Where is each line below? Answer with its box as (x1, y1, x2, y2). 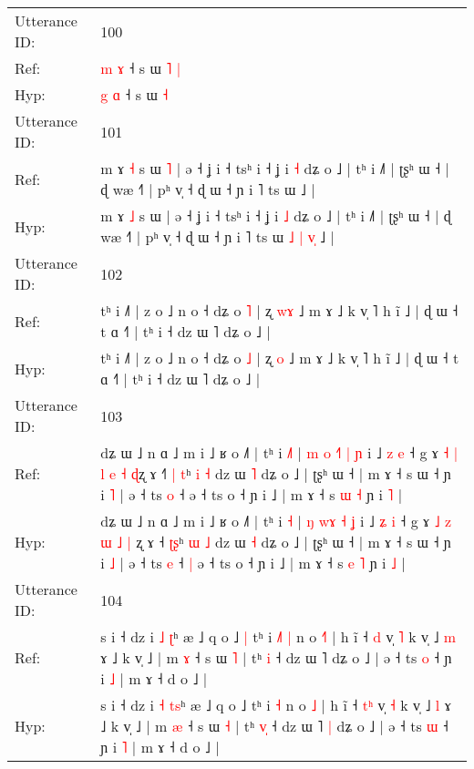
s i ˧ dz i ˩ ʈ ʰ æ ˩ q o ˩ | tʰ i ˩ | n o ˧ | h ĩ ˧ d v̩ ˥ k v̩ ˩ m (100, 626, 457, 647)
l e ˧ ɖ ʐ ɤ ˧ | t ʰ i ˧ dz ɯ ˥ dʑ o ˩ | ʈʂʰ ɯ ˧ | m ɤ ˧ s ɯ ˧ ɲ (100, 463, 451, 484)
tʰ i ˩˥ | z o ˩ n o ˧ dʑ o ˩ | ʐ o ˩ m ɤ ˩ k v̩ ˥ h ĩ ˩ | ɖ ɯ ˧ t (100, 347, 459, 368)
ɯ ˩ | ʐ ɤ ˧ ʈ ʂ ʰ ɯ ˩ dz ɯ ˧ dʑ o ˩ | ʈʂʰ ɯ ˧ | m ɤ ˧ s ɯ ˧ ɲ (100, 531, 451, 552)
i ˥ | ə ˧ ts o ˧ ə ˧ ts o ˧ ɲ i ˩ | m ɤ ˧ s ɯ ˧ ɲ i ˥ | (100, 484, 403, 505)
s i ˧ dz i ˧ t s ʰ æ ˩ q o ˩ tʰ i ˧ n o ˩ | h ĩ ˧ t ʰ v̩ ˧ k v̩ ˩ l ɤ (100, 694, 451, 715)
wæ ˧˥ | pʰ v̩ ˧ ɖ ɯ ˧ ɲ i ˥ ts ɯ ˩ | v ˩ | (100, 226, 335, 247)
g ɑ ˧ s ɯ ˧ (100, 84, 169, 105)
